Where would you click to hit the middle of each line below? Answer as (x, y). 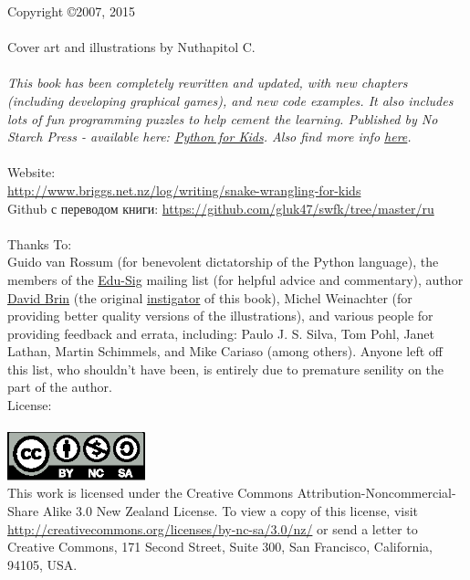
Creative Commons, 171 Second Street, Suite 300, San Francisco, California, (220, 547)
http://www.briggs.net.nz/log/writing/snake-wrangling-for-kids (184, 190)
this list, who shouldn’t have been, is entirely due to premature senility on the (226, 369)
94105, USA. (42, 564)
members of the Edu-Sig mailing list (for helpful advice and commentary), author (235, 279)
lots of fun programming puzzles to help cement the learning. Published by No (223, 118)
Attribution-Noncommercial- (376, 493)
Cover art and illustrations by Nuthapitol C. (131, 47)
